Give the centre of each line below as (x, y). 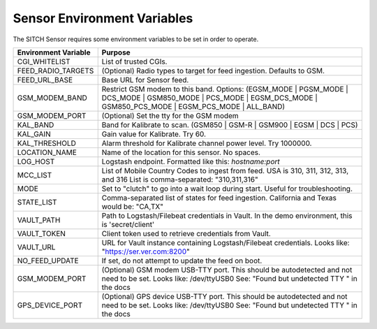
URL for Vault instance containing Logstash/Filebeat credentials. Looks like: (226, 242)
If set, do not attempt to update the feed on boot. (182, 261)
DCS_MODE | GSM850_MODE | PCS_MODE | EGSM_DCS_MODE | (209, 98)
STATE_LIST (37, 202)
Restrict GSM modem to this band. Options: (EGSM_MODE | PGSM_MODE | (225, 89)
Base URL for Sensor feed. (145, 80)
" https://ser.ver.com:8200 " (146, 251)
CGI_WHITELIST (44, 61)
